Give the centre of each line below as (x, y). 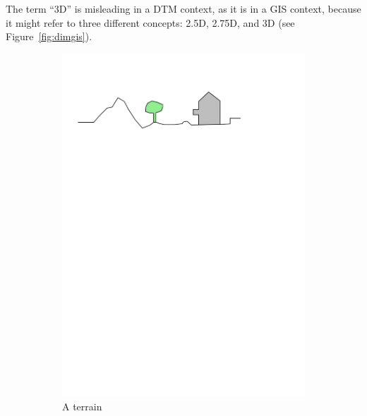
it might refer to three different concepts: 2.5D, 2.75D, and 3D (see (150, 22)
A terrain (82, 406)
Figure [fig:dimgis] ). (49, 36)
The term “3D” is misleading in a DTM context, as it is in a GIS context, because (183, 8)
